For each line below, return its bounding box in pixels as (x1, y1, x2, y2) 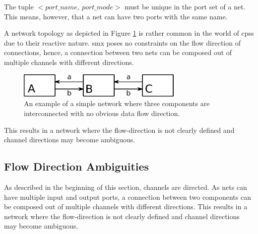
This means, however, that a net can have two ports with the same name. (4, 11, 228, 21)
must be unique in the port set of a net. (125, 1, 246, 11)
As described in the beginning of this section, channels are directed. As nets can (4, 181, 247, 192)
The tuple (4, 1, 34, 11)
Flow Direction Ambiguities (4, 159, 149, 174)
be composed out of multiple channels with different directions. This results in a (4, 201, 248, 212)
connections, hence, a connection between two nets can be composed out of (4, 47, 232, 58)
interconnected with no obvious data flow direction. (24, 108, 180, 118)
